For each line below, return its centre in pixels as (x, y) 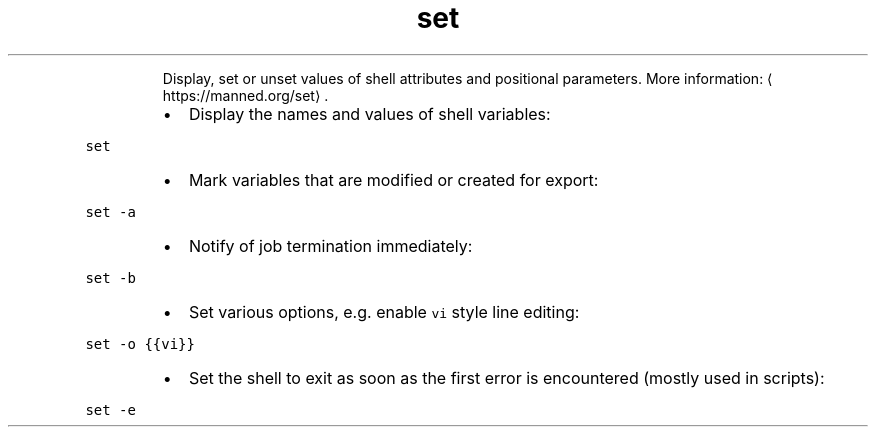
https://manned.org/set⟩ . (245, 95)
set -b (110, 277)
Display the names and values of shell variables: (369, 113)
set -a (110, 211)
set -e (110, 409)
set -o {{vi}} (140, 343)
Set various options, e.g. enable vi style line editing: (384, 311)
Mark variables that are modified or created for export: (393, 179)
